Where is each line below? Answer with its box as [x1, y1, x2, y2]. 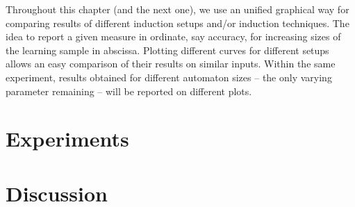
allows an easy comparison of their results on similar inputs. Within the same [6, 56, 336, 71]
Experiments [6, 124, 129, 153]
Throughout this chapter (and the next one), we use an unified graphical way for [6, 2, 349, 16]
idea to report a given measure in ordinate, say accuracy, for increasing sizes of [6, 29, 341, 44]
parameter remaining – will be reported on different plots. [6, 83, 252, 98]
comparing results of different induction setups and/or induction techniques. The [6, 15, 349, 30]
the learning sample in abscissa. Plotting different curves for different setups [6, 42, 329, 57]
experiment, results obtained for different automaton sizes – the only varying [6, 69, 332, 84]
